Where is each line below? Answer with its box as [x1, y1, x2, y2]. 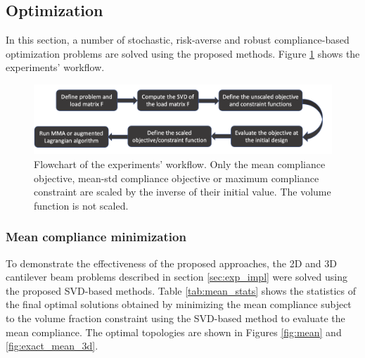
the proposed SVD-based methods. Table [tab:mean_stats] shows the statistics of [6, 283, 356, 298]
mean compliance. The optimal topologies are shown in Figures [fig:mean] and [6, 324, 342, 339]
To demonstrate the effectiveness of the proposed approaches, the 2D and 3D [6, 255, 338, 270]
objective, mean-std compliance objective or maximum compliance [34, 170, 319, 185]
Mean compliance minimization [6, 228, 186, 245]
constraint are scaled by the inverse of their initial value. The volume [34, 184, 331, 199]
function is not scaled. [34, 198, 129, 212]
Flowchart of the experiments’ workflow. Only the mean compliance [34, 157, 326, 172]
